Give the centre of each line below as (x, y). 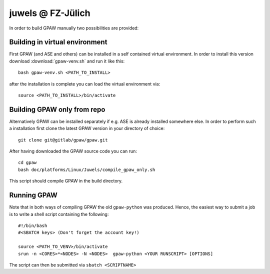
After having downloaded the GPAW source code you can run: (73, 151)
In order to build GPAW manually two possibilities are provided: (74, 28)
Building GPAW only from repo (57, 109)
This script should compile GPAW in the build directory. (66, 181)
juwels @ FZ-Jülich (50, 13)
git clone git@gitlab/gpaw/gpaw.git (63, 140)
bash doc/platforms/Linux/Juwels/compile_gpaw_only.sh (87, 169)
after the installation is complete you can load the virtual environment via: (85, 84)
